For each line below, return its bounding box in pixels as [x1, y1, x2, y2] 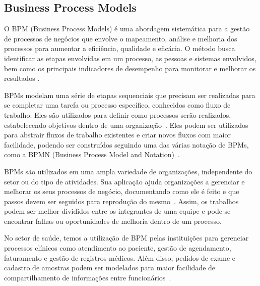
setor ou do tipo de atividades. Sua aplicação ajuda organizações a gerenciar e [4, 176, 245, 186]
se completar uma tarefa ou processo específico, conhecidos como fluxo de [4, 100, 231, 110]
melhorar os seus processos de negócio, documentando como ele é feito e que [4, 186, 239, 197]
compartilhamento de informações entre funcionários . [4, 272, 171, 282]
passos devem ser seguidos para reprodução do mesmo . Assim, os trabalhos [4, 196, 239, 206]
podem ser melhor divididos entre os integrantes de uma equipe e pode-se [4, 206, 231, 216]
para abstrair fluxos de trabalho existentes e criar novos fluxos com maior [4, 129, 231, 140]
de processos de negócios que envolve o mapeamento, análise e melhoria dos [4, 33, 237, 43]
